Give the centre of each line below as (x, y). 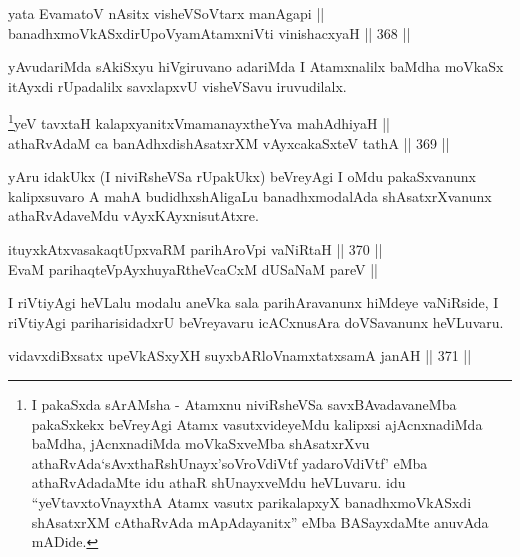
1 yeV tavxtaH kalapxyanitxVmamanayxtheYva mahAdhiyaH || (199, 122)
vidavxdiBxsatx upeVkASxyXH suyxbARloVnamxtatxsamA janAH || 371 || (240, 355)
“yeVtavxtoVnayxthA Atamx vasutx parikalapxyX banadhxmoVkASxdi (251, 501)
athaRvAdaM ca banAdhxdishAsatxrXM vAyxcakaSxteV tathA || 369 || (229, 142)
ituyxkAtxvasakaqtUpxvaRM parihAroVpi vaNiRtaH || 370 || (195, 249)
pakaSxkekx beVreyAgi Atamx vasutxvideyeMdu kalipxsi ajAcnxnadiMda (257, 423)
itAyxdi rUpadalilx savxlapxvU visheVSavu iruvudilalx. (177, 85)
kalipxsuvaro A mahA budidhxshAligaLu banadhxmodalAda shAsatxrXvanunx (250, 195)
